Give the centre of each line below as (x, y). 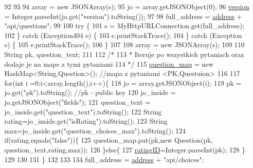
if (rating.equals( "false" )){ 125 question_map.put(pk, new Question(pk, (109, 140)
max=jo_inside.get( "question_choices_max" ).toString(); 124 (95, 130)
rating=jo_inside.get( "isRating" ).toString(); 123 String (86, 121)
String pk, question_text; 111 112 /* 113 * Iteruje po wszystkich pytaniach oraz (124, 54)
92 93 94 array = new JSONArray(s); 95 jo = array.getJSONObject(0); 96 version (127, 6)
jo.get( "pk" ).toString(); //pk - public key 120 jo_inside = (90, 92)
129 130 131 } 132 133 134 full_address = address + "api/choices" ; (104, 159)
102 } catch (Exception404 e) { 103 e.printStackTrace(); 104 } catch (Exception (123, 35)
